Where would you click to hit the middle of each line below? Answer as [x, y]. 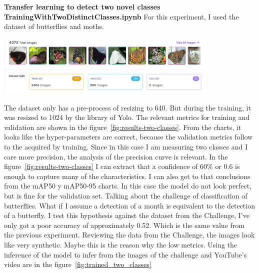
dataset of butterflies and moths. [54, 26]
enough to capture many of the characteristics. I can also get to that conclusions [127, 176]
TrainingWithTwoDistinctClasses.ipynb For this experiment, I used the [121, 16]
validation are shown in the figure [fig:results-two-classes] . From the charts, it [123, 127]
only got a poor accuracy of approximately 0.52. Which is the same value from [124, 225]
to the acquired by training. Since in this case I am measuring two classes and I [126, 146]
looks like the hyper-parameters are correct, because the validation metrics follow [128, 137]
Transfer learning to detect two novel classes [82, 6]
